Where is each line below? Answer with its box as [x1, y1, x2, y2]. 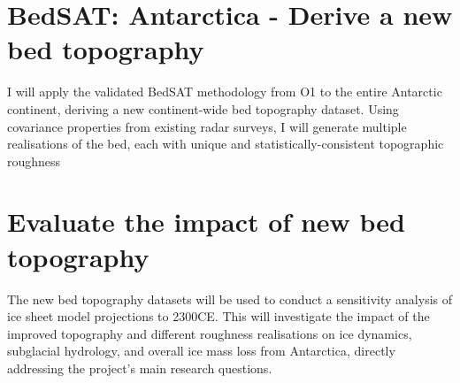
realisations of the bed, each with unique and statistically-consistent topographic [7, 134, 444, 153]
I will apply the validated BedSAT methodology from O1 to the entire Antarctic [7, 82, 442, 101]
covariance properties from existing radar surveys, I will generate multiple [7, 117, 407, 135]
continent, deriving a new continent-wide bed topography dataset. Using [7, 99, 399, 118]
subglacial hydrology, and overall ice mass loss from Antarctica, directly [7, 341, 395, 360]
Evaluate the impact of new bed [7, 203, 405, 240]
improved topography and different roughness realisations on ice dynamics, [7, 324, 412, 342]
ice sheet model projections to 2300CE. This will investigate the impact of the [7, 307, 430, 326]
